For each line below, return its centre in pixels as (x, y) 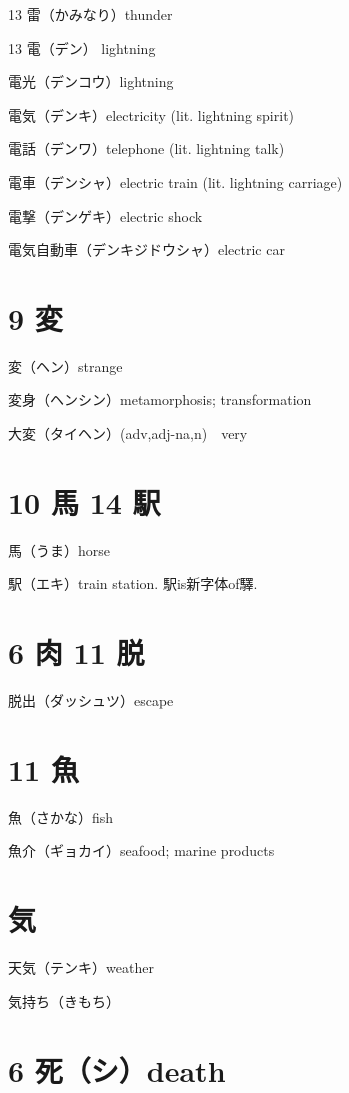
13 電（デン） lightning (82, 47)
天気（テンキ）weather (81, 967)
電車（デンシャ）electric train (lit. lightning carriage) (175, 181)
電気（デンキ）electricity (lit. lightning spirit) (151, 114)
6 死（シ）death (117, 1069)
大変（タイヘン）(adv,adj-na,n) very (128, 433)
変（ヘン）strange (65, 365)
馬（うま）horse (59, 549)
